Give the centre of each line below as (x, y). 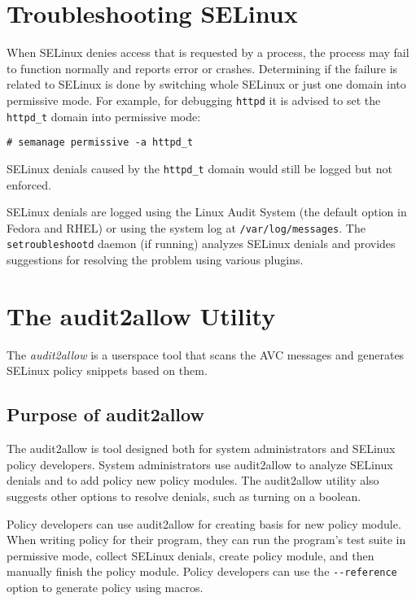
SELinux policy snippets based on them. (107, 370)
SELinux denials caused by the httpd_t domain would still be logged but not (199, 168)
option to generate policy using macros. (105, 587)
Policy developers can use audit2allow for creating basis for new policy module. (204, 523)
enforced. (29, 184)
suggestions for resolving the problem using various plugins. (155, 260)
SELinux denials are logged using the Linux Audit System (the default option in (207, 212)
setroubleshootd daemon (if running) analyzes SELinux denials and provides (201, 244)
